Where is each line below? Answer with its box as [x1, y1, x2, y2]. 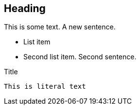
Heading [4, 2, 46, 14]
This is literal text [4, 82, 86, 91]
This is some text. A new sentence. [4, 23, 116, 31]
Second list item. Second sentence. [23, 53, 137, 61]
